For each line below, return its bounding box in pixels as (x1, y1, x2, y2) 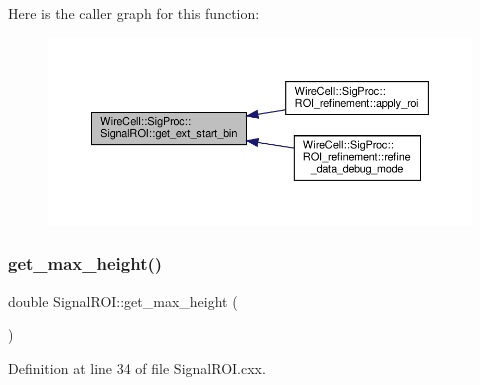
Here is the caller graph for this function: (8, 3, 260, 23)
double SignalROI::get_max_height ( (8, 290, 238, 311)
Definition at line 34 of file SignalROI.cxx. (8, 357, 266, 378)
